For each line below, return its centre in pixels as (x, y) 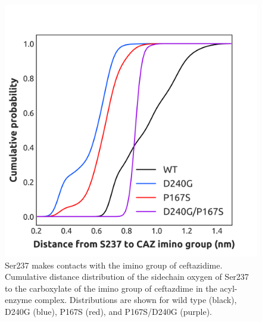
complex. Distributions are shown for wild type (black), (136, 300)
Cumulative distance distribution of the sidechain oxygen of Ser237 (127, 277)
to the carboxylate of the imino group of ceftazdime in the (111, 288)
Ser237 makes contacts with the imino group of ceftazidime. (114, 265)
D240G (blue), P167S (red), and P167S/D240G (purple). (109, 311)
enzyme (18, 300)
